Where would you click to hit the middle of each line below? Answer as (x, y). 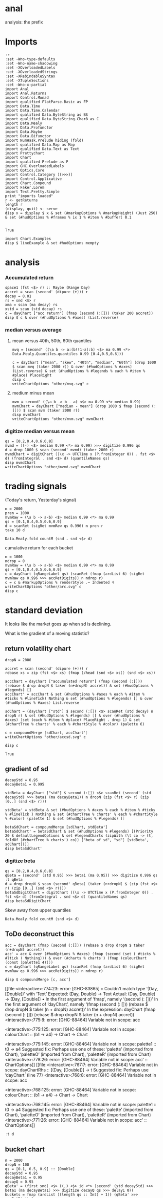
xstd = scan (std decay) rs (34, 309)
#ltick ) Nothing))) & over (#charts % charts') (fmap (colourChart (76, 958)
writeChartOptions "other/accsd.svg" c (45, 737)
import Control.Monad (27, 98)
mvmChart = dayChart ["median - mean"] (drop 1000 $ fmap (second (81, 406)
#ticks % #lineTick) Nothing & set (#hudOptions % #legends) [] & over (79, 698)
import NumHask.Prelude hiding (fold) (44, 140)
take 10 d (15, 530)
